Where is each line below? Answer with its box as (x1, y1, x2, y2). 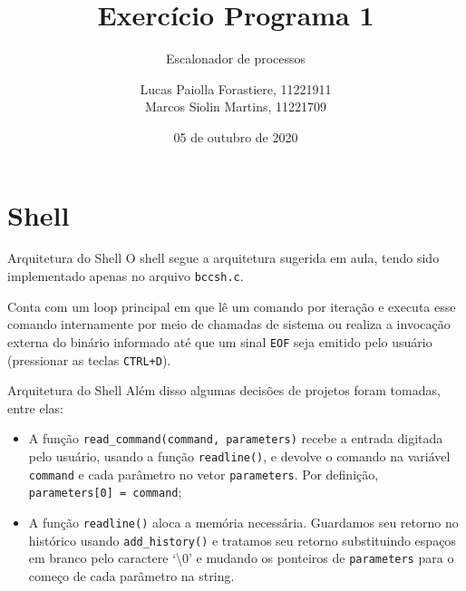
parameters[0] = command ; (28, 482, 182, 501)
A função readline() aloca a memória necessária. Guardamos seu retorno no (28, 513, 459, 531)
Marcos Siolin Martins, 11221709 (144, 97, 327, 116)
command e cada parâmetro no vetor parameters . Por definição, (28, 464, 379, 483)
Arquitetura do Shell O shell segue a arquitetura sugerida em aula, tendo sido (7, 248, 440, 267)
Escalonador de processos (165, 49, 306, 68)
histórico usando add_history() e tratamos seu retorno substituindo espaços (28, 530, 456, 549)
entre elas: (7, 398, 63, 417)
